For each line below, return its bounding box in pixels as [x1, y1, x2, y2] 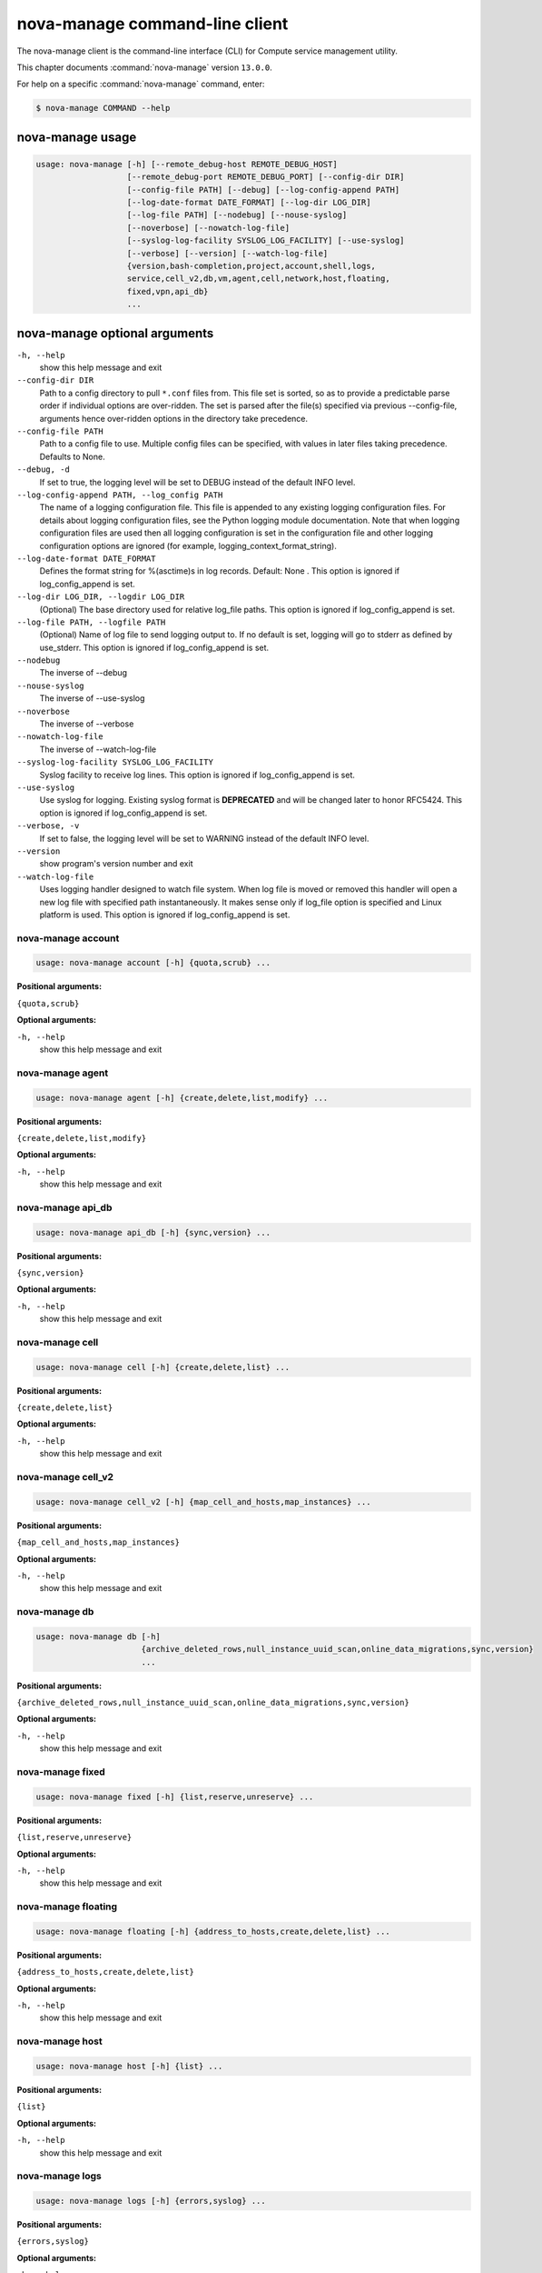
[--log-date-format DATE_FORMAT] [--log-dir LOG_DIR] [126, 197, 371, 208]
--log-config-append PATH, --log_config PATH [16, 490, 223, 500]
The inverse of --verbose [39, 718, 134, 729]
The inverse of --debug [39, 667, 127, 678]
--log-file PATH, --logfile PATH [16, 616, 166, 627]
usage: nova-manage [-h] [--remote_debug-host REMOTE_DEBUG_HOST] [35, 159, 338, 169]
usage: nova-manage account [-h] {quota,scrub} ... [35, 957, 271, 968]
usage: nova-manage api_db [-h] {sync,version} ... [35, 1227, 271, 1237]
